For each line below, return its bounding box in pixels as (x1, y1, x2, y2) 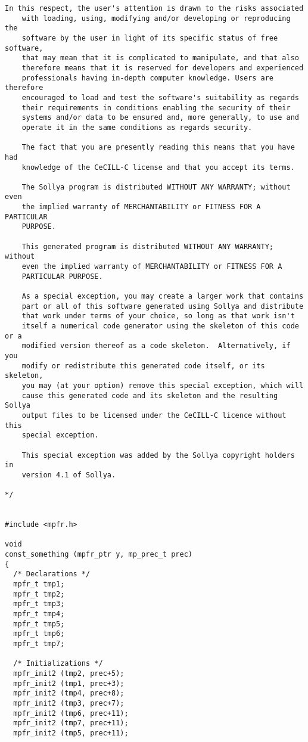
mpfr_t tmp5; (13, 619, 65, 628)
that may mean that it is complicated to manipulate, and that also (21, 54, 299, 63)
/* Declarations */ (13, 570, 91, 579)
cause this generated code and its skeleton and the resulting (21, 391, 278, 400)
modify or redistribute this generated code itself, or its (21, 361, 265, 370)
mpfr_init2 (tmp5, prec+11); (13, 728, 129, 737)
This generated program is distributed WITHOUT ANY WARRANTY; (21, 242, 274, 251)
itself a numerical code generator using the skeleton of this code (21, 322, 299, 330)
